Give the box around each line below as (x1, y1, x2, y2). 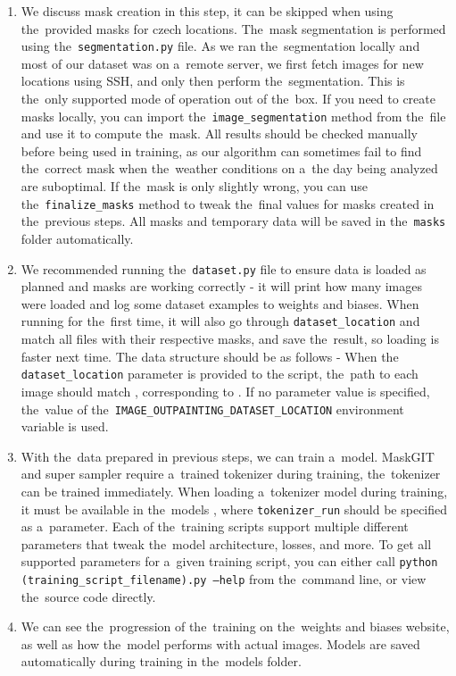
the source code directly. (21, 587, 156, 605)
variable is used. (21, 417, 109, 436)
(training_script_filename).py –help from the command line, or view (21, 570, 427, 588)
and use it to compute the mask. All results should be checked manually (21, 124, 418, 143)
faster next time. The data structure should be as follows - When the (21, 346, 399, 365)
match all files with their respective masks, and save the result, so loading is (21, 330, 439, 348)
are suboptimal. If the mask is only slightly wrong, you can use (21, 177, 368, 196)
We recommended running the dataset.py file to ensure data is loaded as (21, 259, 427, 278)
